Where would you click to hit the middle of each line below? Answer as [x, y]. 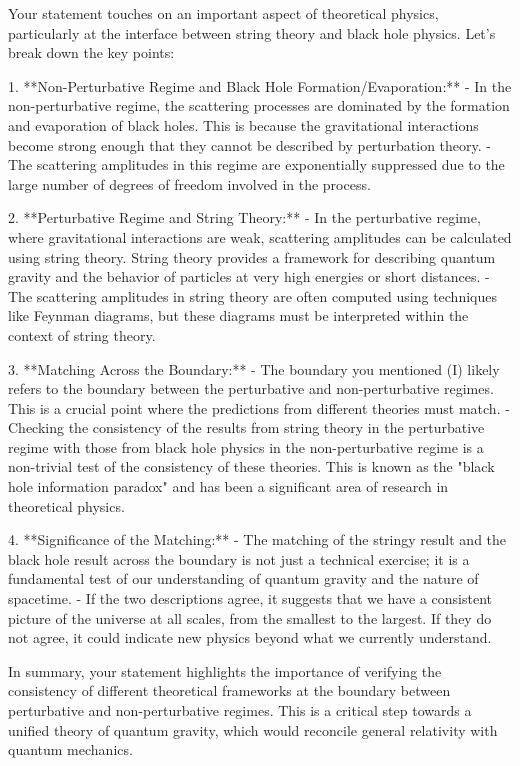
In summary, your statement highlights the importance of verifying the [225, 670]
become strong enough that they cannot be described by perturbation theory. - [249, 144]
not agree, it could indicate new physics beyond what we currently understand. [250, 637]
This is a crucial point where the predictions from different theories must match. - [259, 407]
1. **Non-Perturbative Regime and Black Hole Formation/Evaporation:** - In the [260, 85]
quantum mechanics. [70, 749]
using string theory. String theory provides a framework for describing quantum [252, 256]
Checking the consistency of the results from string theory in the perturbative [246, 427]
